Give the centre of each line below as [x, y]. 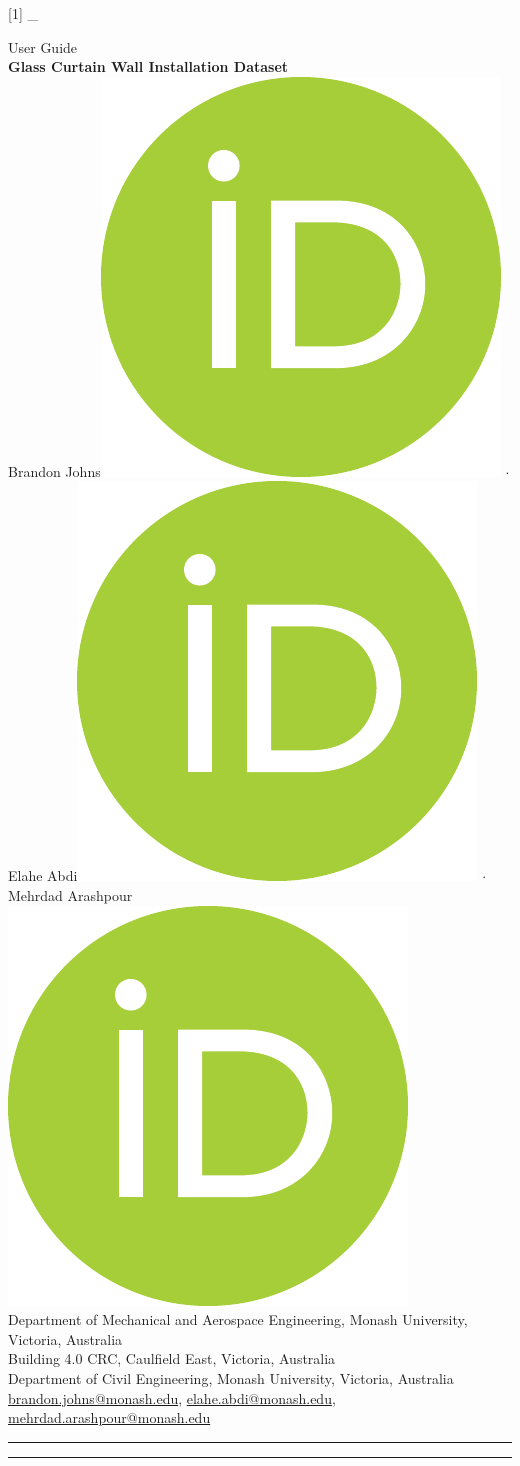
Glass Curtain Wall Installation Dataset [148, 66]
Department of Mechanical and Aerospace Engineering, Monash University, [238, 1319]
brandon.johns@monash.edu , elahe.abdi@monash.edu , [172, 1397]
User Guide [43, 46]
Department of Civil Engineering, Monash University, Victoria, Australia [231, 1377]
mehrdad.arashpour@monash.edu [109, 1417]
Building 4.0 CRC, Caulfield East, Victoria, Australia [172, 1358]
